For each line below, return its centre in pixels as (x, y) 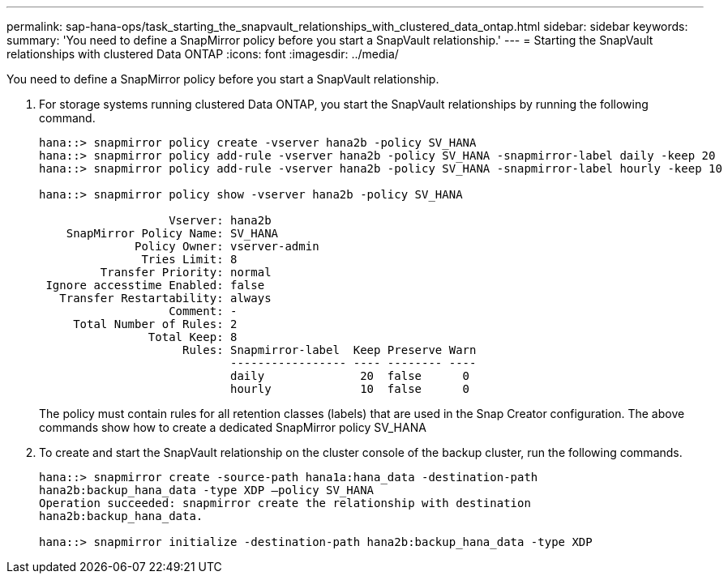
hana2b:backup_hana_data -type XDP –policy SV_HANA (207, 490)
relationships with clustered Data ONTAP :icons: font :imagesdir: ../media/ (203, 54)
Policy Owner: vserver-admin (227, 246)
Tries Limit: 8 (189, 259)
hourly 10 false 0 (350, 389)
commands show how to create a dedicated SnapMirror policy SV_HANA (233, 427)
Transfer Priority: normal (186, 272)
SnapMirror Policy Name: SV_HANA (172, 233)
